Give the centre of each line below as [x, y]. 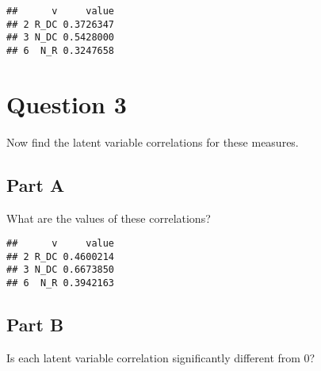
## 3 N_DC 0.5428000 [61, 38]
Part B [35, 325]
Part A [36, 184]
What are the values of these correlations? [109, 218]
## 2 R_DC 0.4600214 [61, 256]
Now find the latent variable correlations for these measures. [153, 142]
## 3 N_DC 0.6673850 [61, 270]
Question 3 [67, 103]
